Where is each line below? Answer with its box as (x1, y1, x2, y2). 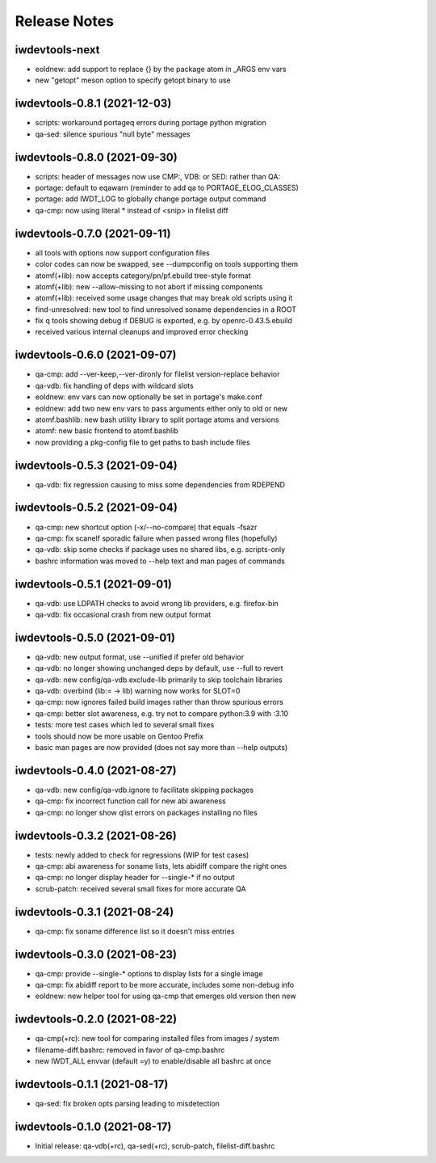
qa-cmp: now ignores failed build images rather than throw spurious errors (35, 697, 284, 707)
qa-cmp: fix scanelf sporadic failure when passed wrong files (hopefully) (35, 533, 278, 543)
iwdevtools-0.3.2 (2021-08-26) (15, 828, 177, 842)
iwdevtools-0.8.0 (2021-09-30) (15, 150, 178, 164)
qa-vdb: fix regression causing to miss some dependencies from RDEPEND (35, 479, 286, 489)
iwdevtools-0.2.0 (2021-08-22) (15, 1013, 178, 1026)
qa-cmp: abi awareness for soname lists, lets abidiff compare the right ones (35, 862, 287, 871)
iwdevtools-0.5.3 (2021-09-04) (15, 458, 178, 472)
